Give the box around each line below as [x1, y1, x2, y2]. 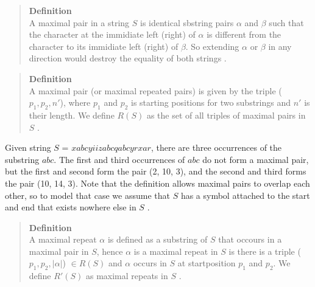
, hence [96, 244, 123, 257]
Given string [5, 141, 51, 154]
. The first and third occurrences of [54, 153, 185, 165]
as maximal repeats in [85, 269, 168, 282]
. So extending [185, 40, 239, 52]
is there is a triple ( [228, 244, 301, 257]
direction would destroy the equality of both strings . [29, 52, 227, 64]
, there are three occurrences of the [150, 141, 282, 154]
